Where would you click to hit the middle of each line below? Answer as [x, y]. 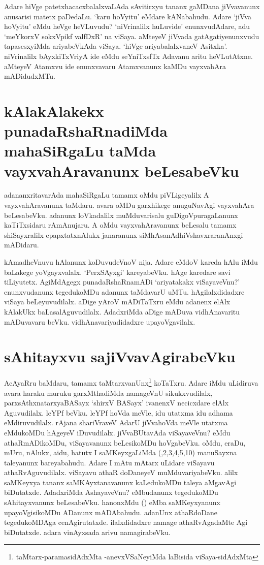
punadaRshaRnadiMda [86, 131]
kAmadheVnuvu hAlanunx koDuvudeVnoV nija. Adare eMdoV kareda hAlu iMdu [131, 262]
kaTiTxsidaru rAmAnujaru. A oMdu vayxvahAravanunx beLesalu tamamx [120, 225]
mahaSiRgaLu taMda [80, 151]
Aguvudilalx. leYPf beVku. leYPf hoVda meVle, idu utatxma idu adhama [119, 412]
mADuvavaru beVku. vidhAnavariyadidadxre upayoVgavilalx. [100, 321]
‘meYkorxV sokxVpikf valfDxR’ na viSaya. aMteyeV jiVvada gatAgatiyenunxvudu [132, 36]
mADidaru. [22, 245]
